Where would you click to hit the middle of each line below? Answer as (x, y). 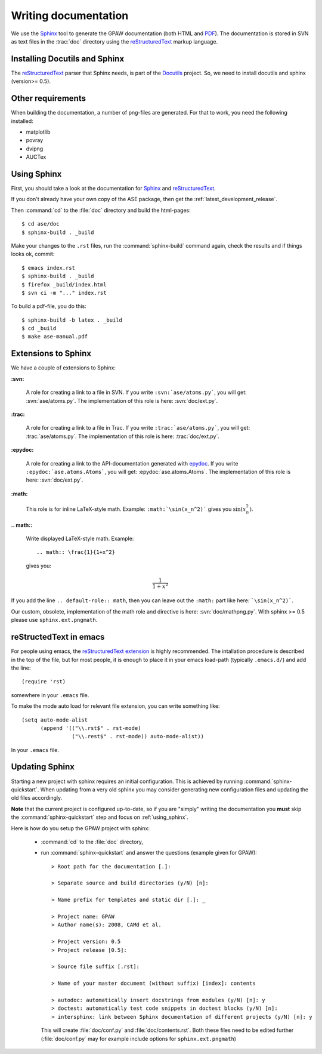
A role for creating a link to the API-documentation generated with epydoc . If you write (132, 463)
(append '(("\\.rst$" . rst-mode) (91, 728)
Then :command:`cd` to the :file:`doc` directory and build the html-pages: (101, 210)
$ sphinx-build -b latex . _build (72, 320)
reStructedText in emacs (58, 637)
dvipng (35, 149)
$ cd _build (39, 329)
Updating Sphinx (43, 767)
